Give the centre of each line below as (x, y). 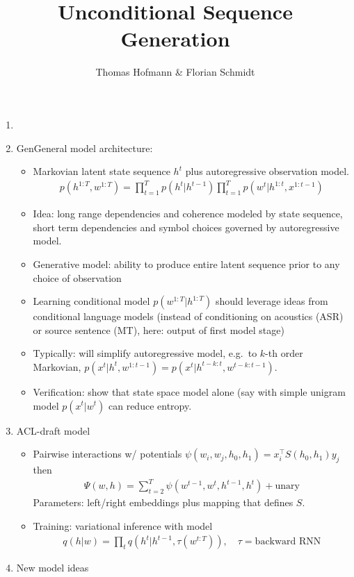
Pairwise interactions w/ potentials (107, 454)
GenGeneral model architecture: (85, 148)
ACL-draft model (53, 430)
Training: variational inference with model (123, 525)
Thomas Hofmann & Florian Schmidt (175, 72)
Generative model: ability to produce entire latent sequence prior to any (186, 264)
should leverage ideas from (272, 301)
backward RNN (288, 542)
